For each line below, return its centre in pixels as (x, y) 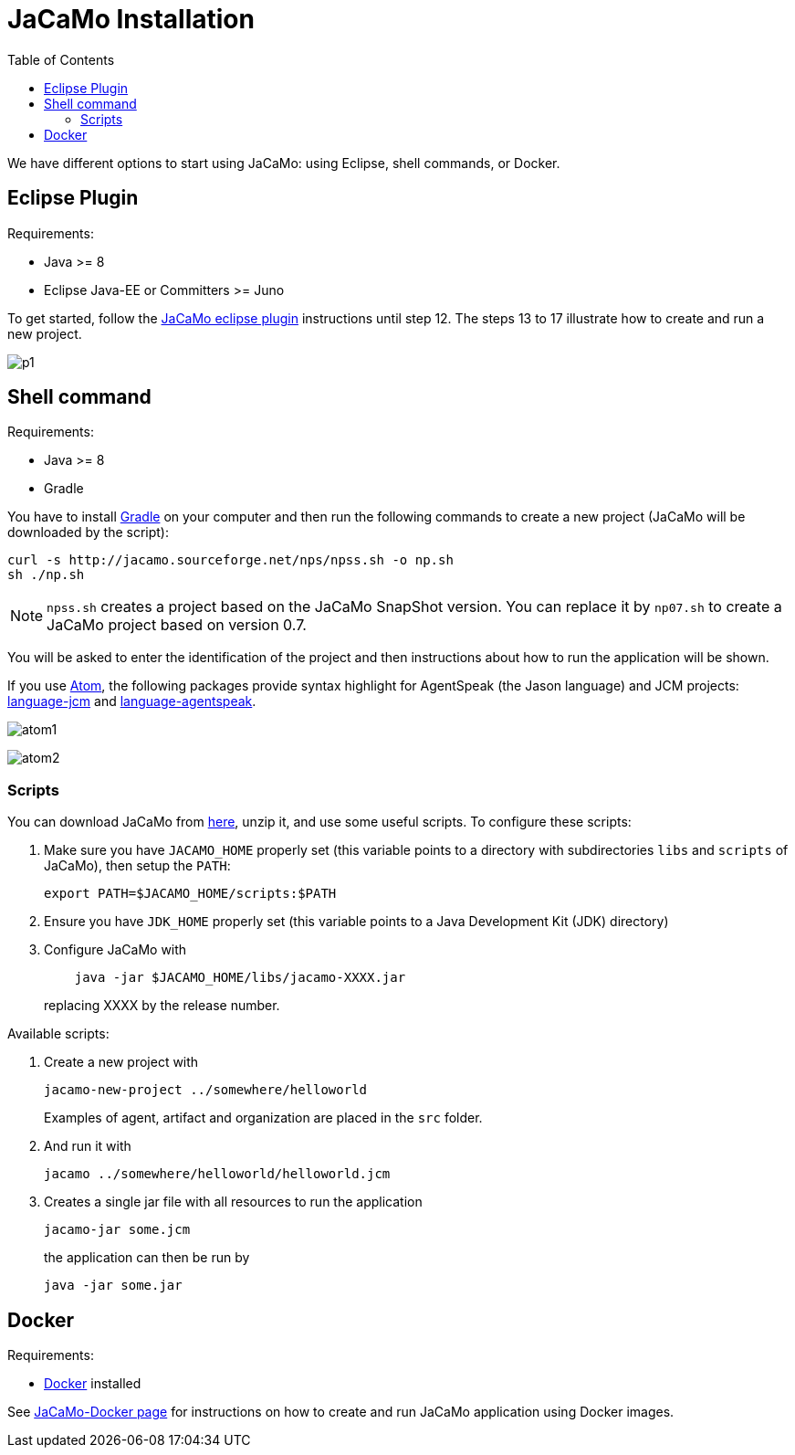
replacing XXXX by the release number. (162, 1006)
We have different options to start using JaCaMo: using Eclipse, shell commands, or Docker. (284, 163)
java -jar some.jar (113, 1286)
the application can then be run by (147, 1258)
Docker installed (93, 1384)
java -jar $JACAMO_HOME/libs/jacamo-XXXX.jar (240, 978)
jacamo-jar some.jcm (117, 1230)
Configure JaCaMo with (115, 950)
